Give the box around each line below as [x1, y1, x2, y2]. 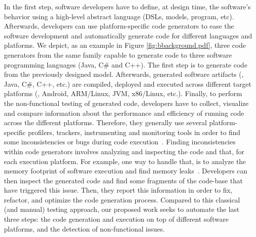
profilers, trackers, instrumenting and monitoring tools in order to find [28, 127, 241, 137]
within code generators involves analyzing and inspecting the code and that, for [4, 146, 245, 156]
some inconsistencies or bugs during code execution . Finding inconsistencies [4, 136, 236, 147]
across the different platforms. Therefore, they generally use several [4, 117, 207, 128]
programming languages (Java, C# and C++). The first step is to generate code [4, 59, 248, 69]
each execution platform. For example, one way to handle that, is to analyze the [4, 156, 246, 166]
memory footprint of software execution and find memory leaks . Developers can [4, 166, 248, 176]
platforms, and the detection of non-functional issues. [4, 223, 165, 234]
